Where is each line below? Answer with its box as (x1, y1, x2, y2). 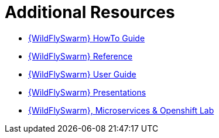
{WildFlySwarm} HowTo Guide (28, 33, 145, 43)
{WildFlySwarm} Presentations (28, 87, 146, 97)
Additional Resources (5, 2, 175, 22)
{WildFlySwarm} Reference (28, 51, 133, 61)
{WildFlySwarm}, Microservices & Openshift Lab (28, 105, 214, 115)
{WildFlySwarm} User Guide (28, 69, 136, 79)
